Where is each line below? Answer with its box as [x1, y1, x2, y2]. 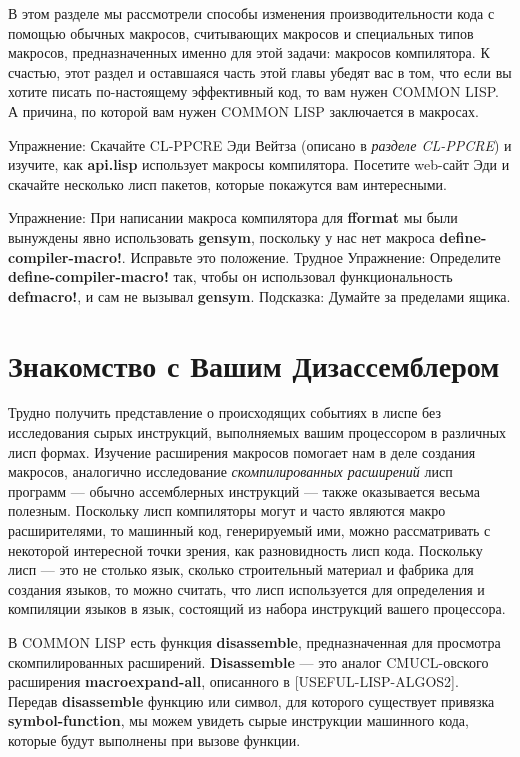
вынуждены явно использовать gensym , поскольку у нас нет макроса [8, 226, 435, 247]
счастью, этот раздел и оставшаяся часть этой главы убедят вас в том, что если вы [8, 61, 512, 82]
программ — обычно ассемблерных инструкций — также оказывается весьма [8, 480, 481, 501]
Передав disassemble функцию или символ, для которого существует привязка [8, 690, 495, 711]
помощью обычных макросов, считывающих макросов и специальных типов [8, 22, 474, 43]
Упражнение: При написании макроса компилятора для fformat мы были [8, 207, 458, 228]
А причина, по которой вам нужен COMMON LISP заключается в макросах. [8, 100, 479, 121]
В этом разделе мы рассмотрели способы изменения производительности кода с [8, 3, 495, 23]
